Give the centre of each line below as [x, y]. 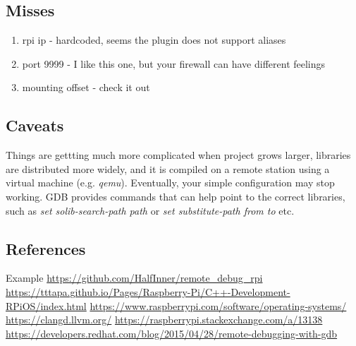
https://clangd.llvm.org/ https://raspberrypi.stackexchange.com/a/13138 [164, 320]
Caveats [35, 125]
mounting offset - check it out [86, 87]
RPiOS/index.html [46, 305]
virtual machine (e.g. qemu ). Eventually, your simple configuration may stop [170, 183]
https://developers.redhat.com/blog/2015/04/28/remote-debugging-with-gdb [172, 333]
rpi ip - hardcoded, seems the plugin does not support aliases [154, 40]
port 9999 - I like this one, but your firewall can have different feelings [174, 63]
